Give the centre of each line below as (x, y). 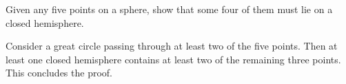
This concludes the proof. (59, 73)
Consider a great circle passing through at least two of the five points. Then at (172, 46)
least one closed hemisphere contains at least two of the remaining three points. (173, 59)
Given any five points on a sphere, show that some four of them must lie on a (169, 9)
